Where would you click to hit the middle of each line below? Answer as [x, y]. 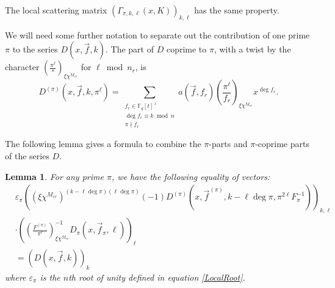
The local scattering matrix [56, 10]
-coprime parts [282, 144]
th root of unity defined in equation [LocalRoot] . [157, 277]
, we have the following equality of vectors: [191, 176]
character [22, 67]
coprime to [186, 49]
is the [50, 277]
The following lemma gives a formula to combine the [103, 144]
